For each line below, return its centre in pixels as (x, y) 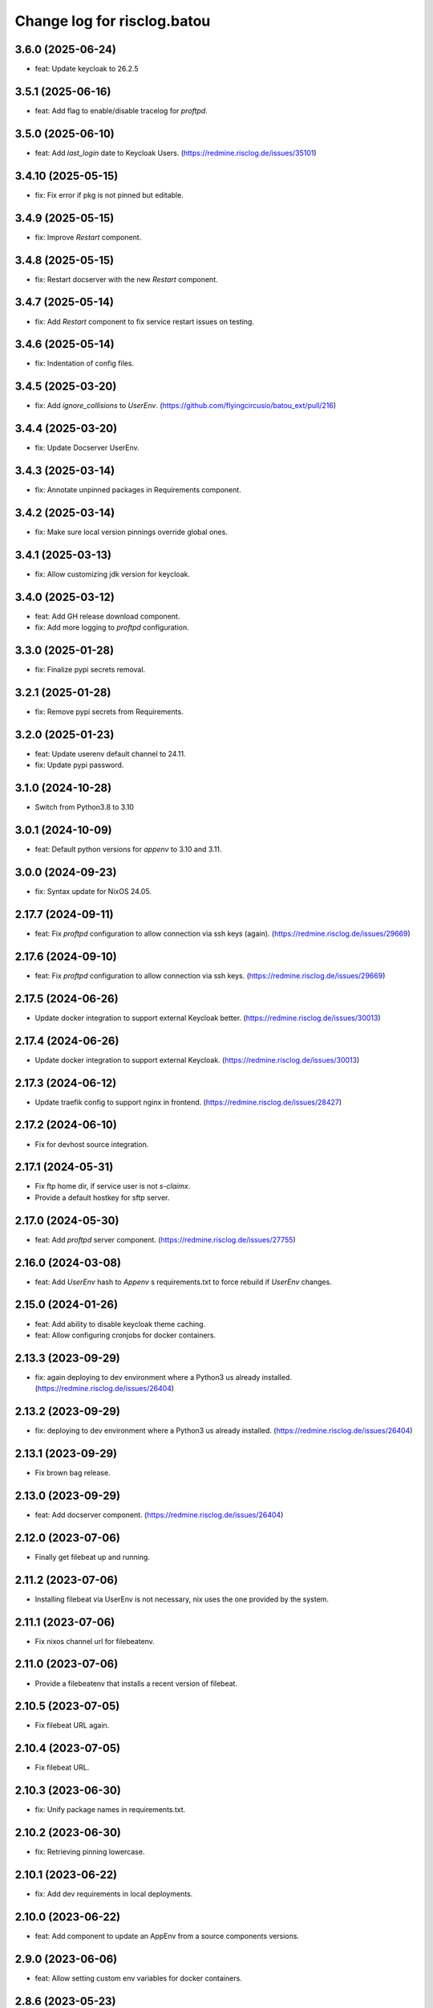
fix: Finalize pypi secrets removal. (90, 670)
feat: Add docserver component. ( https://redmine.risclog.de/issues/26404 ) (159, 1515)
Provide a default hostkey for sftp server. (102, 1198)
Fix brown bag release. (73, 1473)
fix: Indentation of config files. (85, 363)
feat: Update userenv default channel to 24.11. (110, 753)
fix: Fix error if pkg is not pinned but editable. (109, 195)
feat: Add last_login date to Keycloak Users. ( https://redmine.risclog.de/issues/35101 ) (176, 153)
